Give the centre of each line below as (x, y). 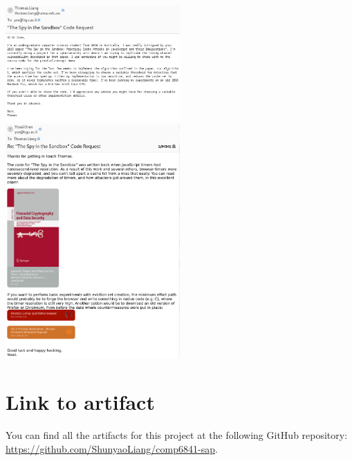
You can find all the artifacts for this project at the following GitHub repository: (177, 435)
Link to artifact (80, 402)
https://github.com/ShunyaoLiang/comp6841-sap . (112, 448)
